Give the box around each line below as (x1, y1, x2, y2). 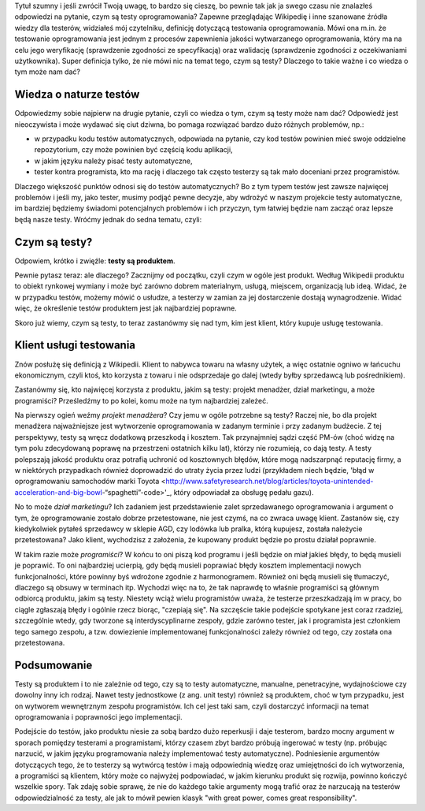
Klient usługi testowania (14, 339, 136, 352)
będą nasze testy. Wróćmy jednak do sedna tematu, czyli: (14, 214, 202, 224)
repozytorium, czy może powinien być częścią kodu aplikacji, (34, 145, 233, 154)
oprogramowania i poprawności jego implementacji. (14, 712, 183, 721)
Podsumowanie (14, 658, 93, 671)
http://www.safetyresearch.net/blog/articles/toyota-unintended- (165, 477, 374, 486)
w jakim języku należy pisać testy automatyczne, (34, 156, 193, 166)
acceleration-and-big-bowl (14, 487, 102, 497)
